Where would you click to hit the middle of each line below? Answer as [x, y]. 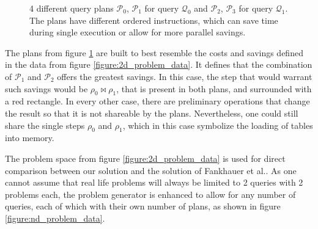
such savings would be [46, 88]
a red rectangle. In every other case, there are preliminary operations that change [157, 101]
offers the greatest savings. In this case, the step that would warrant [185, 76]
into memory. [30, 138]
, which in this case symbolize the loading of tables [218, 125]
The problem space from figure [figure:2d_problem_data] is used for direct [145, 158]
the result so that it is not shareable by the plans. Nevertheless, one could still [152, 113]
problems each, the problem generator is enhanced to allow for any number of [150, 194]
